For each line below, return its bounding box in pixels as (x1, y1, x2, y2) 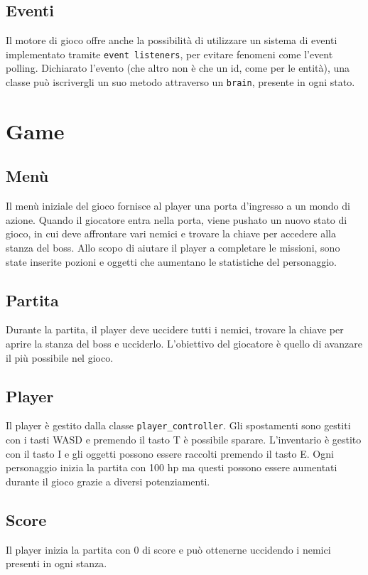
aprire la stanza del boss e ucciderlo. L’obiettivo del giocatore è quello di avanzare (6, 336, 362, 351)
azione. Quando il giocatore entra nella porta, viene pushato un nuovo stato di (6, 212, 347, 227)
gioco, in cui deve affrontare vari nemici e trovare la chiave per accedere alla (6, 226, 336, 241)
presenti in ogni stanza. (6, 556, 107, 571)
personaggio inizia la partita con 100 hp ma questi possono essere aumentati (6, 460, 337, 475)
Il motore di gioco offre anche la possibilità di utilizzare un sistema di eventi (6, 33, 337, 48)
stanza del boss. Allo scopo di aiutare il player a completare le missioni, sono (6, 240, 340, 255)
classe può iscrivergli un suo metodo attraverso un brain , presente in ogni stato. (6, 75, 355, 90)
